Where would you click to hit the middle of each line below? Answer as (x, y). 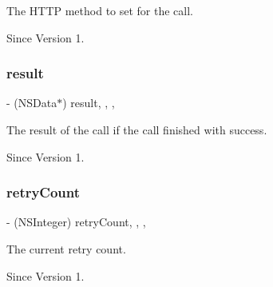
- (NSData (32, 103)
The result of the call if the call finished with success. (137, 130)
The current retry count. (66, 249)
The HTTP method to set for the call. (100, 10)
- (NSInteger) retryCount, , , (76, 222)
